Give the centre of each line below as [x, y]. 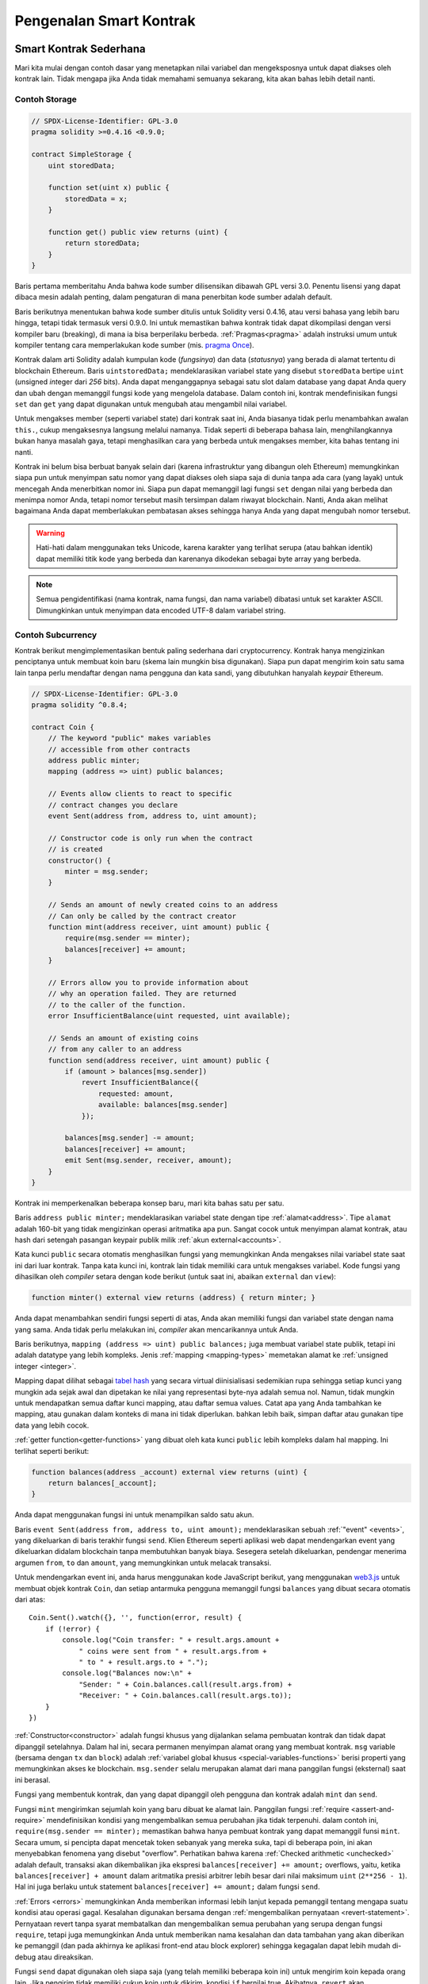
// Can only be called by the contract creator [142, 916]
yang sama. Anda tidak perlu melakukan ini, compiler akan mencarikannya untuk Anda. [157, 1329]
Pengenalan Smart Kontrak [105, 21]
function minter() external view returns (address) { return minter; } [174, 1298]
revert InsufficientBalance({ [140, 1082]
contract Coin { [63, 727]
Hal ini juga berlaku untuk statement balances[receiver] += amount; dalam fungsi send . [167, 1887]
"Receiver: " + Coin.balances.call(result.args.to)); [185, 1696]
